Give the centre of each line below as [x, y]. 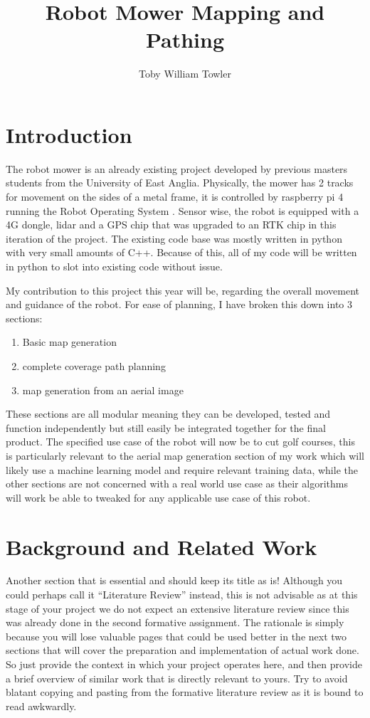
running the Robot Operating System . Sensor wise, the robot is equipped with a [183, 210]
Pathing [185, 39]
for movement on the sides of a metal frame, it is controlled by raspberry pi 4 [175, 197]
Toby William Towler [185, 74]
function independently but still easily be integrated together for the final [166, 427]
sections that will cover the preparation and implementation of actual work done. [183, 650]
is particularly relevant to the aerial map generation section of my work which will [185, 455]
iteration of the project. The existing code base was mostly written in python [174, 238]
